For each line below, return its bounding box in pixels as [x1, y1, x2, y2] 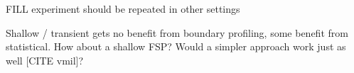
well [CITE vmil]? [6, 52, 84, 67]
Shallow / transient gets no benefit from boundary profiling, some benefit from [6, 25, 348, 40]
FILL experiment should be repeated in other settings [6, 1, 240, 16]
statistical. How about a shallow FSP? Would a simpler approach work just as [6, 39, 346, 54]
